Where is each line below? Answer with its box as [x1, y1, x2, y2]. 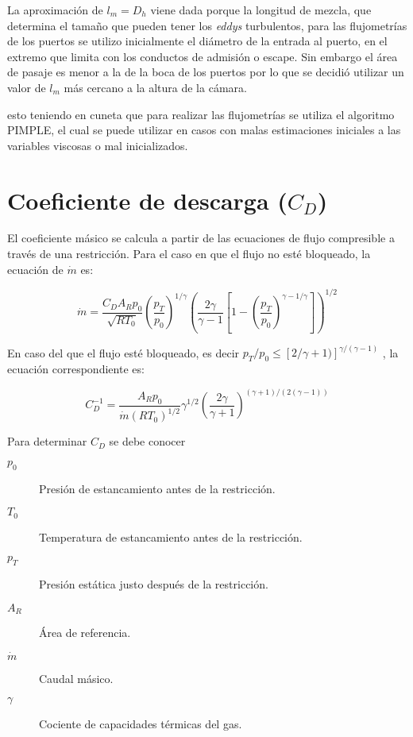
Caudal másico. [39, 669, 114, 686]
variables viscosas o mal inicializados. [7, 137, 188, 153]
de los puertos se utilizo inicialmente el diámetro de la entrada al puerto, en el [7, 33, 388, 49]
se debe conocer [109, 433, 186, 450]
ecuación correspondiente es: [7, 361, 145, 377]
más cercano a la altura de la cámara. [64, 79, 247, 95]
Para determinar [7, 433, 87, 450]
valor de [7, 79, 46, 95]
